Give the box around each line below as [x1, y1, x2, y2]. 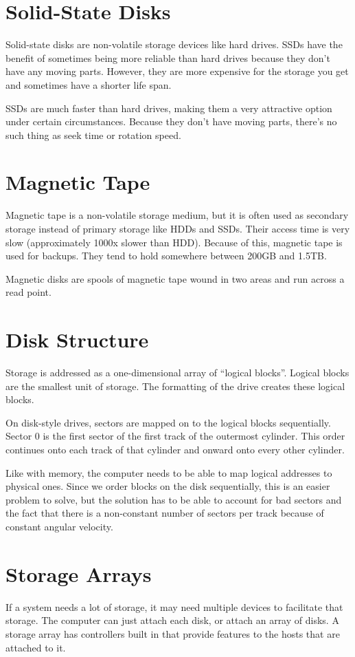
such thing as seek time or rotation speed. [5, 127, 181, 142]
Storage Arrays [5, 559, 152, 588]
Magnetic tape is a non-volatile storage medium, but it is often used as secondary [5, 208, 349, 222]
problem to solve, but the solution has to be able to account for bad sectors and [5, 492, 342, 506]
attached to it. [5, 640, 66, 654]
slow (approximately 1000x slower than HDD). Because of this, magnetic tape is [5, 235, 343, 249]
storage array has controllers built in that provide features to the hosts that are [5, 626, 340, 640]
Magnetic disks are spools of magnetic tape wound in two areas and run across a [5, 271, 345, 286]
